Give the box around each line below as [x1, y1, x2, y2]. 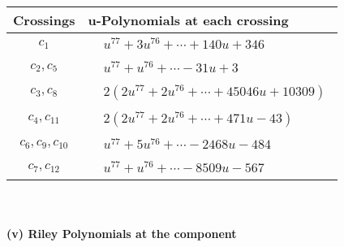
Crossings [13, 11, 75, 29]
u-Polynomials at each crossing [88, 11, 289, 29]
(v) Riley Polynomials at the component [6, 224, 237, 241]
